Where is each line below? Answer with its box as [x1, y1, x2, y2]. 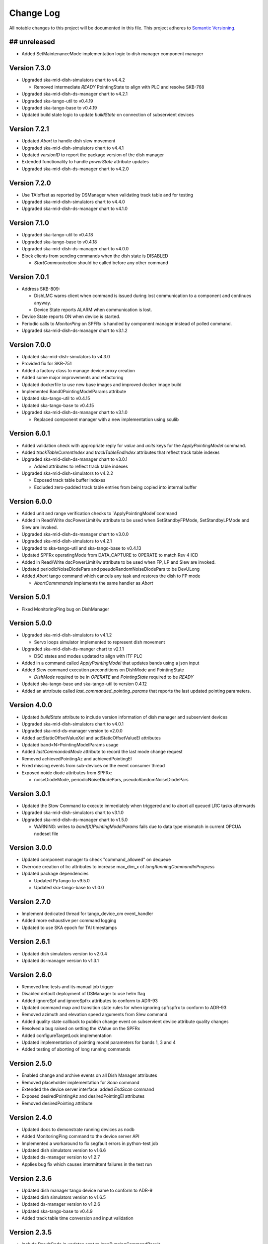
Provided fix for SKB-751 [21, 361, 72, 367]
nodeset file [34, 830, 59, 836]
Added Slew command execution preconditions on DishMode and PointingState [21, 667, 185, 673]
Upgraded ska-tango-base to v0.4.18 [21, 239, 97, 245]
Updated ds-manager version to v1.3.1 [21, 957, 99, 963]
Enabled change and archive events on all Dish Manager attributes [21, 1072, 157, 1078]
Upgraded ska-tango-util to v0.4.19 [21, 98, 94, 104]
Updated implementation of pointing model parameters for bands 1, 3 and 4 [21, 1039, 176, 1045]
